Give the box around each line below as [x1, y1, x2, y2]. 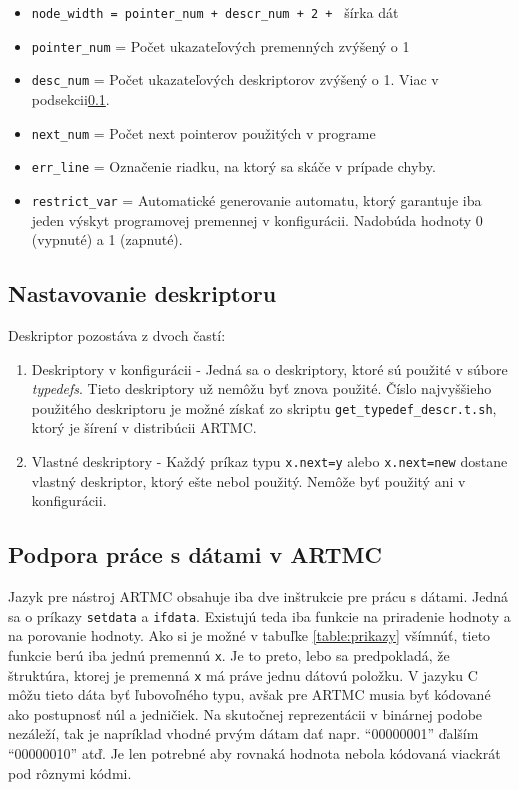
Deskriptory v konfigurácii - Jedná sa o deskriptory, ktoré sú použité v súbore [31, 358, 508, 379]
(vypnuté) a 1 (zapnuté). [31, 229, 183, 250]
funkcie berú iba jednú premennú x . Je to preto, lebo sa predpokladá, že [8, 644, 450, 665]
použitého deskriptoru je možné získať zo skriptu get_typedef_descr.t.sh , [31, 397, 497, 418]
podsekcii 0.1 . [31, 88, 110, 109]
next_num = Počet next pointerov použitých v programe [31, 122, 376, 143]
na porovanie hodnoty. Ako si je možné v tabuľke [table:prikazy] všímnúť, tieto [8, 625, 491, 646]
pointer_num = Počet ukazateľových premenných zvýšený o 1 [31, 35, 410, 56]
